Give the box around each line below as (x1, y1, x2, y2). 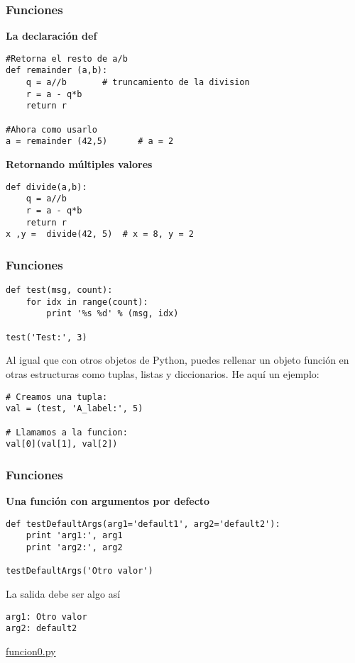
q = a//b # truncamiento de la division (26, 77, 250, 88)
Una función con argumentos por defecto (6, 494, 210, 508)
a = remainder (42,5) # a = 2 (6, 136, 174, 147)
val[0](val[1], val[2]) (6, 439, 118, 450)
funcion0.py (6, 643, 56, 658)
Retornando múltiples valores (6, 157, 153, 172)
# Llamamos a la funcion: (6, 427, 128, 438)
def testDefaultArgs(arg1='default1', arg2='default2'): (6, 518, 280, 529)
